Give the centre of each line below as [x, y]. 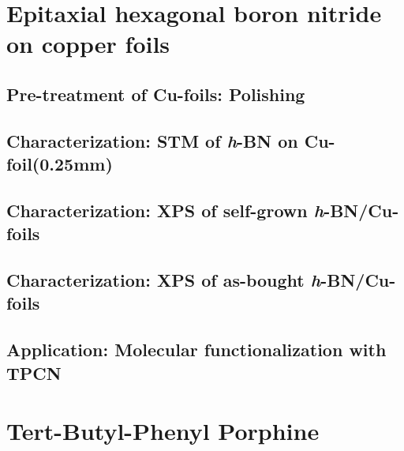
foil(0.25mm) [60, 164]
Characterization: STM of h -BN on [152, 140]
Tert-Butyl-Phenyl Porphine [163, 431]
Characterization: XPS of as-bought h [164, 280]
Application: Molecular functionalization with [196, 350]
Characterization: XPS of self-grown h [165, 210]
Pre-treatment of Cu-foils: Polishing [156, 94]
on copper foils [88, 44]
